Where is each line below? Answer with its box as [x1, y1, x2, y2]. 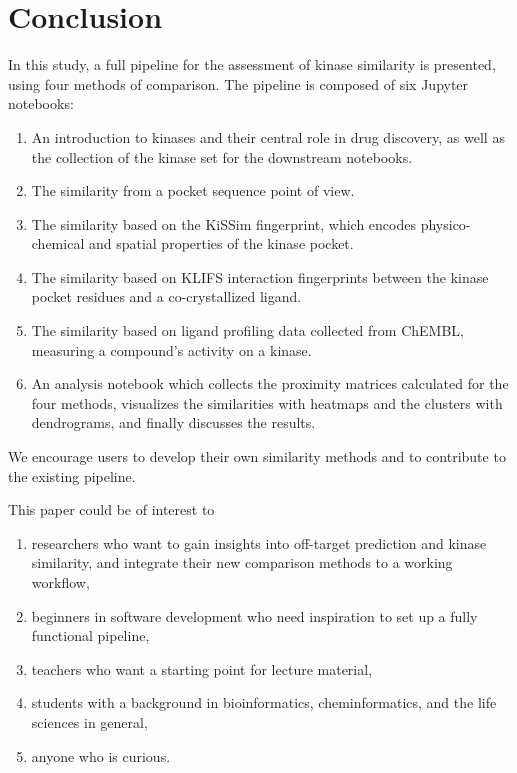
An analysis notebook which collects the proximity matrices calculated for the [31, 373, 509, 394]
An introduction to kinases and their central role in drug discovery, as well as [31, 126, 505, 147]
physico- [420, 213, 471, 234]
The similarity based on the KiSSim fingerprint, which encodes [31, 213, 416, 234]
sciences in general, [31, 711, 148, 732]
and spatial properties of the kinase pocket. [88, 233, 354, 254]
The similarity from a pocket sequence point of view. [31, 180, 355, 201]
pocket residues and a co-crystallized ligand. [31, 286, 302, 307]
